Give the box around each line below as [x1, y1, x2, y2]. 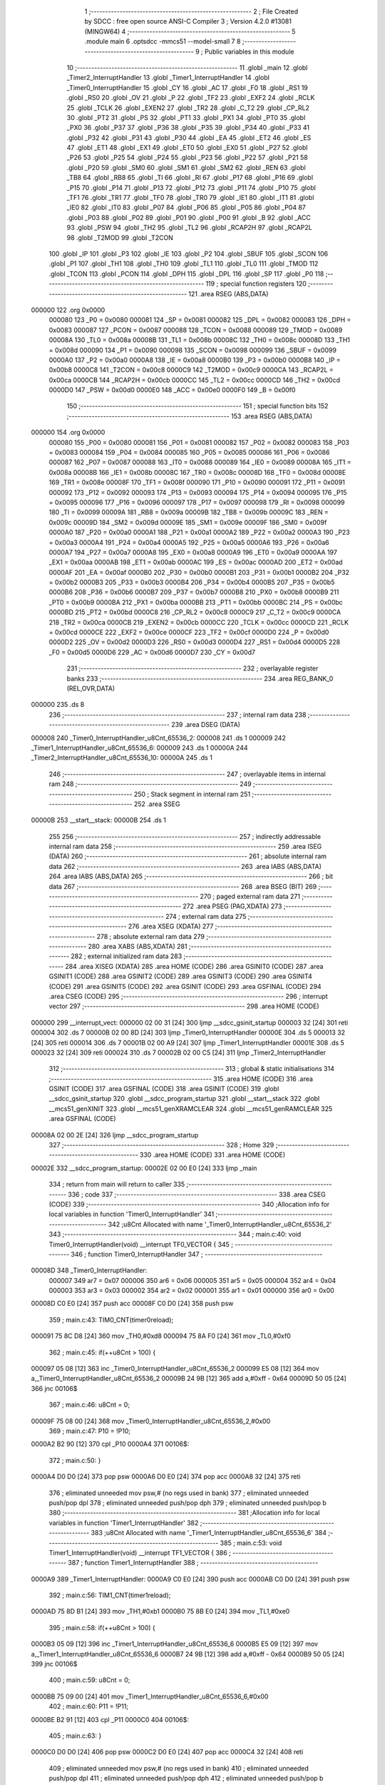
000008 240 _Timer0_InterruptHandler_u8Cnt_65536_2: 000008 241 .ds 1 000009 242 [31, 733, 287, 742]
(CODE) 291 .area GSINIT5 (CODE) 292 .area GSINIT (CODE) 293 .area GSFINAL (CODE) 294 [48, 982, 322, 990]
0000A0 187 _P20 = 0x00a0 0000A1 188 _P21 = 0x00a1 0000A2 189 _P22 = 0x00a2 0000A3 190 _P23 [48, 528, 351, 537]
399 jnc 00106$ [31, 1660, 78, 1669]
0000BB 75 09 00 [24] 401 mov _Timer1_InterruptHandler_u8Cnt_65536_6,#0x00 [31, 1692, 269, 1701]
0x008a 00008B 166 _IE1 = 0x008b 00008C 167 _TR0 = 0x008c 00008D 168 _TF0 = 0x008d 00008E [48, 468, 346, 476]
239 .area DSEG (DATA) [171, 720, 240, 729]
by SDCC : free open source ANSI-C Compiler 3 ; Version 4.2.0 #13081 [84, 17, 292, 26]
